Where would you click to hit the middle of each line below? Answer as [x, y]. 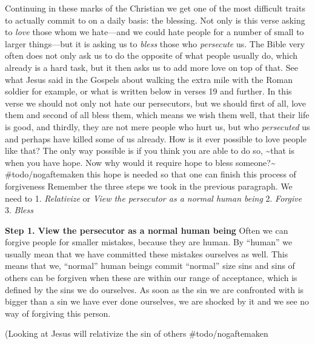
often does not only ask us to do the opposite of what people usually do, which [151, 55]
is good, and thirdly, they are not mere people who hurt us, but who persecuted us [157, 126]
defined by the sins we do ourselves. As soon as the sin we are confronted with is [154, 289]
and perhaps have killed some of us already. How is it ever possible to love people [156, 138]
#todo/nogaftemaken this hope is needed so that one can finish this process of [151, 174]
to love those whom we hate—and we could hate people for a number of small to [154, 32]
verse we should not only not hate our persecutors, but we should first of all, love [155, 103]
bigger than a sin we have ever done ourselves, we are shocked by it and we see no [157, 301]
